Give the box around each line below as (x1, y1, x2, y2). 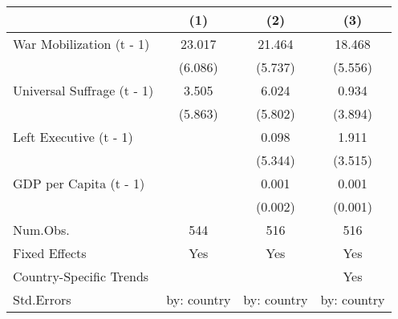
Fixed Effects (13, 244, 87, 262)
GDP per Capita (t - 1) (13, 174, 145, 192)
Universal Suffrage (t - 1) (13, 81, 154, 99)
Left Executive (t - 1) (13, 127, 133, 146)
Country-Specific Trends (13, 267, 149, 285)
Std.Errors (13, 290, 71, 309)
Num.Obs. (13, 220, 70, 239)
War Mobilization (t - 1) (13, 34, 150, 53)
